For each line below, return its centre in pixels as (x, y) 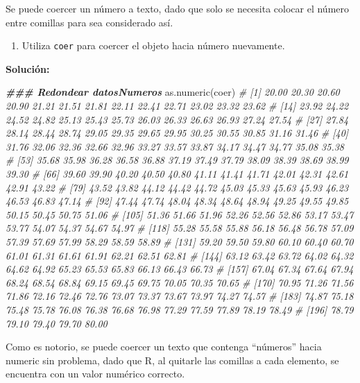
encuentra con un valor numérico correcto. (95, 374)
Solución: (28, 68)
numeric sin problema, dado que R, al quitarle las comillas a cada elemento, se (172, 360)
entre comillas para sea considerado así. (89, 22)
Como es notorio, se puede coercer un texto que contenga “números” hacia (164, 347)
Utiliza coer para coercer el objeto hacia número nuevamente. (153, 45)
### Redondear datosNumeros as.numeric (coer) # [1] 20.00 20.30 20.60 (173, 92)
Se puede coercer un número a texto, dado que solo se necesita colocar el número (178, 8)
